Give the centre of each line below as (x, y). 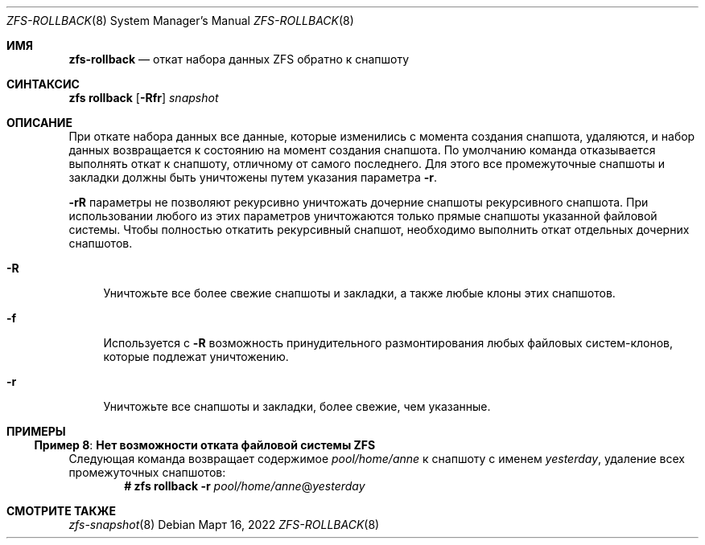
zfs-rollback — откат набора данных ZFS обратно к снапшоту (239, 59)
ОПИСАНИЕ (39, 123)
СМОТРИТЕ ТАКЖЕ (62, 511)
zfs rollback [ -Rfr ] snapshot (144, 98)
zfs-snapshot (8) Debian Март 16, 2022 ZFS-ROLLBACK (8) (224, 525)
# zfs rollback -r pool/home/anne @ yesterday (245, 486)
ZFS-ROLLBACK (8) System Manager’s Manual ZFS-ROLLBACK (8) (180, 20)
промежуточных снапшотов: (147, 472)
